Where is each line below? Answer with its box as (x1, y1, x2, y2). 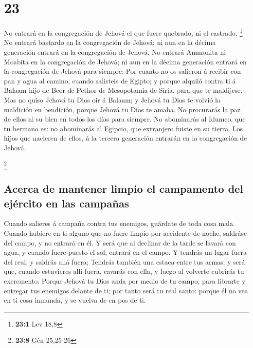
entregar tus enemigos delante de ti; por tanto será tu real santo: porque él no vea (4, 285, 248, 295)
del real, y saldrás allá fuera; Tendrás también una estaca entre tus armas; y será (4, 256, 245, 266)
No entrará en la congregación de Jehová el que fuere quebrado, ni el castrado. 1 (4, 26, 243, 38)
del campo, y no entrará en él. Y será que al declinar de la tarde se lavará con (4, 237, 236, 247)
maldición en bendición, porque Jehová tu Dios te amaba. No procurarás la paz (4, 104, 241, 114)
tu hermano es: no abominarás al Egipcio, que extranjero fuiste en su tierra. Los (4, 123, 243, 133)
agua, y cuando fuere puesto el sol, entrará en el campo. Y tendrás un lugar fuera (4, 247, 247, 257)
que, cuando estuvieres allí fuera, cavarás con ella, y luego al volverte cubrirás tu (4, 266, 244, 276)
